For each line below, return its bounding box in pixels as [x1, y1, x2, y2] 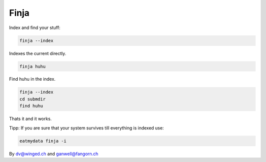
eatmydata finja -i [19, 138, 66, 144]
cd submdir [19, 96, 46, 102]
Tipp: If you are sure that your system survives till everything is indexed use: [9, 125, 164, 130]
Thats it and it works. [9, 116, 52, 122]
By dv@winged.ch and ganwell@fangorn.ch [9, 151, 99, 157]
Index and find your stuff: [9, 25, 61, 31]
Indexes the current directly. [9, 50, 66, 56]
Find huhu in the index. [9, 76, 56, 82]
